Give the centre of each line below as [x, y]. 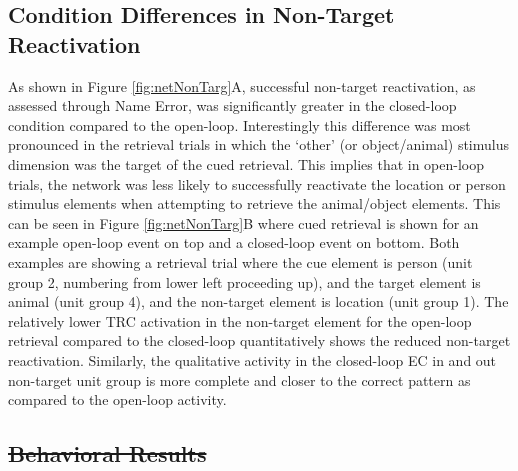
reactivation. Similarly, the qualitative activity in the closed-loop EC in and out [252, 359]
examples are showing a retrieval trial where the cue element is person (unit [240, 261]
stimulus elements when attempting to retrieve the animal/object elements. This [254, 203]
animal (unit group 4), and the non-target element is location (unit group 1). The [258, 301]
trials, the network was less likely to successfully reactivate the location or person [257, 183]
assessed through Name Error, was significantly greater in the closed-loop [232, 105]
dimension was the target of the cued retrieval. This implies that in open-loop [246, 163]
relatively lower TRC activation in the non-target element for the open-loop [240, 320]
